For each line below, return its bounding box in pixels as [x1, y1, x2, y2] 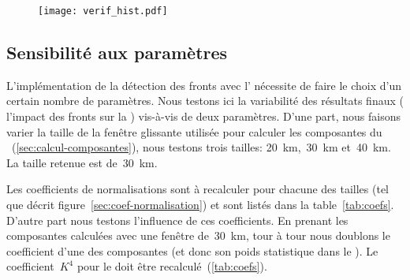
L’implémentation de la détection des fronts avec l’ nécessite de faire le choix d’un [6, 77, 402, 93]
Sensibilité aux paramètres [6, 40, 228, 65]
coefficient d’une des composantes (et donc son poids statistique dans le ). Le [6, 242, 378, 259]
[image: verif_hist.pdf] [38, 6, 168, 17]
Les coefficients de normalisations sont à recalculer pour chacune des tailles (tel [6, 181, 389, 197]
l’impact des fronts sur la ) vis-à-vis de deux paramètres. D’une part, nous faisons [6, 108, 401, 125]
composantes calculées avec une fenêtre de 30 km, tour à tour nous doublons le [6, 227, 390, 244]
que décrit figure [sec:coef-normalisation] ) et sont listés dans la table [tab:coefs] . [6, 196, 394, 213]
